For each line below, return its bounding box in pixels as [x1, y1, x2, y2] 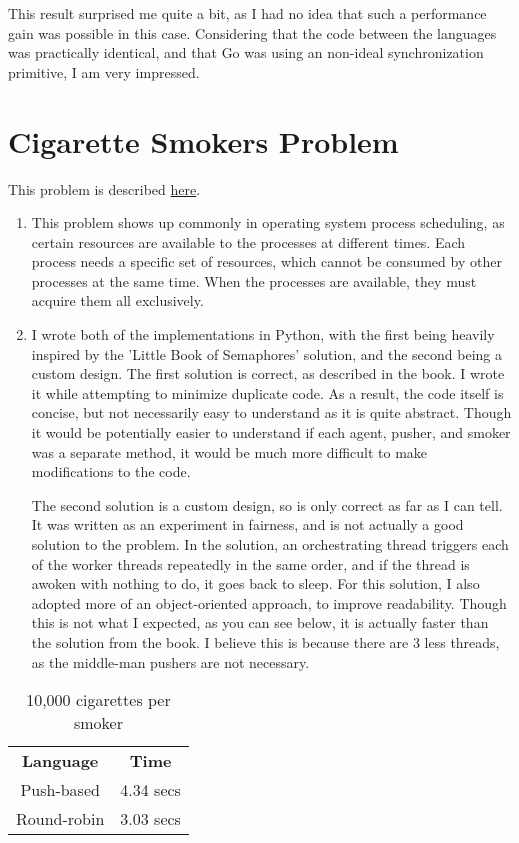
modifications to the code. [31, 461, 191, 482]
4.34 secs [120, 778, 181, 802]
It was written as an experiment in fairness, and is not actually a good [31, 514, 464, 535]
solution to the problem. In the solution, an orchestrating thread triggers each [31, 534, 509, 554]
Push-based [20, 778, 100, 802]
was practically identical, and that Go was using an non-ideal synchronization [8, 42, 484, 63]
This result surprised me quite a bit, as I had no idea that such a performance [8, 3, 487, 23]
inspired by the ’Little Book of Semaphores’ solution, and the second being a [31, 343, 502, 364]
